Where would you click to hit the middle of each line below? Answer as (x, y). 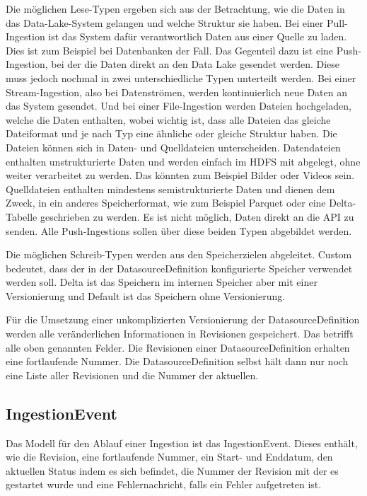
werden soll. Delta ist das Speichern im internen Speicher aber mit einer (162, 282)
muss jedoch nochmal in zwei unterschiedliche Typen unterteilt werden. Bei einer (181, 77)
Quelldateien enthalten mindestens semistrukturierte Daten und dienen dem (170, 189)
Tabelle (22, 216)
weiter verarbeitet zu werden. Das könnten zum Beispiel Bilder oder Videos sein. (180, 175)
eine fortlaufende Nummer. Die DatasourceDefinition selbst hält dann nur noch (177, 361)
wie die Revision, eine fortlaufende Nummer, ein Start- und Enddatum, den (169, 457)
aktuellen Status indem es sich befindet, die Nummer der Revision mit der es (172, 470)
